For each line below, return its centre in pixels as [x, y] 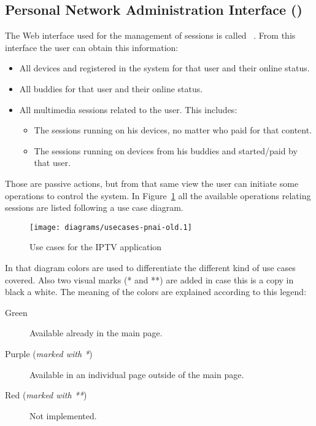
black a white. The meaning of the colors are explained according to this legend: [156, 292]
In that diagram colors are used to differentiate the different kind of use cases [150, 267]
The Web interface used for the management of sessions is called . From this [150, 35]
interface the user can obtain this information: [92, 47]
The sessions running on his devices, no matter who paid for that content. [173, 130]
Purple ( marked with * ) [49, 353]
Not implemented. [63, 415]
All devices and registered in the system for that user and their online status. [164, 68]
